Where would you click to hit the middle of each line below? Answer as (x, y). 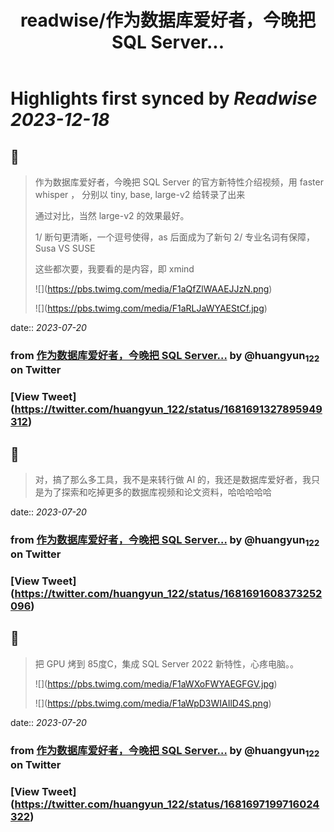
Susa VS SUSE (65, 248)
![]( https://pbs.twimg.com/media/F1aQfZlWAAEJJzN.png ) (153, 289)
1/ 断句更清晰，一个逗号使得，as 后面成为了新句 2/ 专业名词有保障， (175, 237)
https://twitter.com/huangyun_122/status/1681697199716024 (167, 804)
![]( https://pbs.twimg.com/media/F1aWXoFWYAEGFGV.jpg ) (156, 683)
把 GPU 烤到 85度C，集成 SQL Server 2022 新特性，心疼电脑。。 (167, 663)
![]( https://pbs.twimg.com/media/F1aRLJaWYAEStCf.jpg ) (151, 308)
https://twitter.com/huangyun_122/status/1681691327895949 (168, 409)
